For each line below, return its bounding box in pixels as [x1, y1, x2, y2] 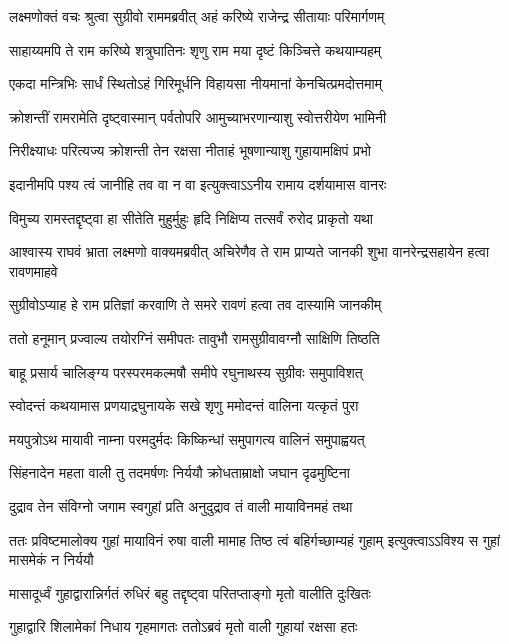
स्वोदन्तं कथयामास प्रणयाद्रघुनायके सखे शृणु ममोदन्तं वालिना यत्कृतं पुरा [9, 395, 359, 416]
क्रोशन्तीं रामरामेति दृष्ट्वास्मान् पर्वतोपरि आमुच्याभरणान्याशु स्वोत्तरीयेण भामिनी [9, 106, 387, 127]
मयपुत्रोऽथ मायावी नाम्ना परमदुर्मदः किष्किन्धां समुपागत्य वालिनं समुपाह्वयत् [9, 428, 365, 449]
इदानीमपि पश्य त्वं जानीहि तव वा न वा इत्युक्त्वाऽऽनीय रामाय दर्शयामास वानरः [9, 173, 387, 194]
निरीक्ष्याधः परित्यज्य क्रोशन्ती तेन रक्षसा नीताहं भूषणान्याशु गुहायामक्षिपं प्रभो [9, 140, 372, 161]
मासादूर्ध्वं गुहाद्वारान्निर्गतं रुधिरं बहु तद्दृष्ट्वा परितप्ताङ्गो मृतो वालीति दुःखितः [9, 582, 371, 603]
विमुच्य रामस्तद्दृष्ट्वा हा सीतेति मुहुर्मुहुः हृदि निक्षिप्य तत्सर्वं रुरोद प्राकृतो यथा [9, 207, 374, 228]
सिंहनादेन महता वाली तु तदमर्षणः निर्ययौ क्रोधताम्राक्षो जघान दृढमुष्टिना [9, 462, 350, 483]
